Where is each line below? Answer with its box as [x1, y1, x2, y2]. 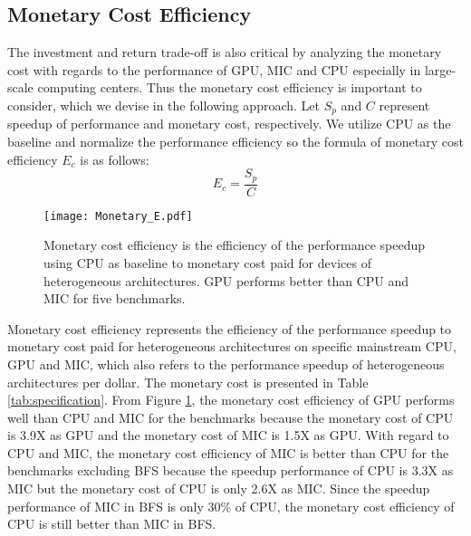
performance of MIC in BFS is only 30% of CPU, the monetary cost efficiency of [7, 496, 455, 515]
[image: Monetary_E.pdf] [43, 209, 193, 223]
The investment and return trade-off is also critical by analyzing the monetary [7, 43, 442, 62]
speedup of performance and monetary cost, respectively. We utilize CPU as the [7, 114, 451, 133]
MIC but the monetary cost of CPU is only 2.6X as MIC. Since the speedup [7, 479, 430, 498]
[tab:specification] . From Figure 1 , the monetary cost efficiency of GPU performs [7, 390, 455, 409]
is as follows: [80, 149, 149, 168]
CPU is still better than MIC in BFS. [7, 514, 216, 533]
